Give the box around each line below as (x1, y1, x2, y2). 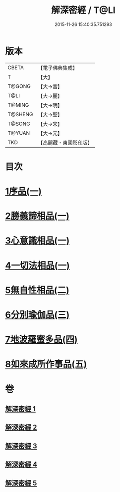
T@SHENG (7, 111, 33, 118)
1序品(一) (5, 186, 42, 197)
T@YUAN (7, 129, 30, 136)
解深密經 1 (5, 405, 36, 413)
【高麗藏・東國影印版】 (38, 139, 93, 146)
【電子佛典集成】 (38, 64, 78, 71)
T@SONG (7, 120, 31, 127)
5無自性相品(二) (5, 284, 69, 296)
